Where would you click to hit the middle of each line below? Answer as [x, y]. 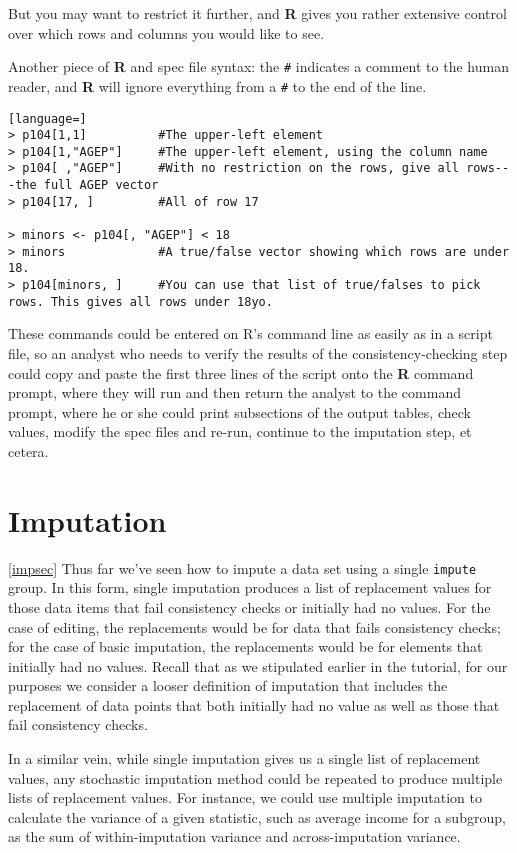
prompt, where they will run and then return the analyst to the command [234, 392]
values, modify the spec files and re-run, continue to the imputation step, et [240, 431]
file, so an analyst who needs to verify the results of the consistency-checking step [258, 352]
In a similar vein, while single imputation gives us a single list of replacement [244, 758]
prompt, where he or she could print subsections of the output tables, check [239, 411]
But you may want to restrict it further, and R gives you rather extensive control [257, 13]
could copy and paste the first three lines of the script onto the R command [241, 372]
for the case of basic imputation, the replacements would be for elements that [245, 646]
